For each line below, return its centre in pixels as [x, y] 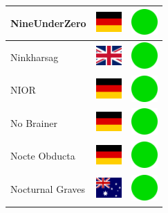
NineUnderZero [48, 23]
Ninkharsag [35, 57]
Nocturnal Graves [48, 189]
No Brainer [34, 122]
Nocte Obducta [43, 156]
